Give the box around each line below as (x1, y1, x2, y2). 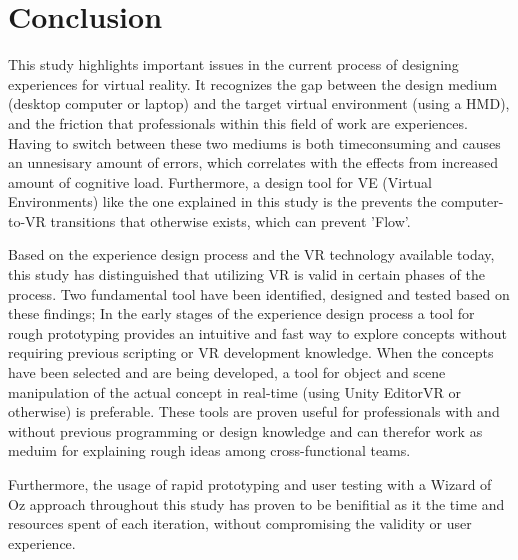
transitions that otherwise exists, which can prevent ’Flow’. (50, 210, 411, 231)
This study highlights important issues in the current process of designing (8, 54, 459, 75)
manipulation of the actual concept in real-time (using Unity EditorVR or (8, 381, 461, 402)
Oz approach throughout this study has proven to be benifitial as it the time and (8, 493, 505, 514)
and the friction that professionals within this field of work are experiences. (8, 112, 468, 133)
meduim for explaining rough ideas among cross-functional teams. (8, 440, 411, 461)
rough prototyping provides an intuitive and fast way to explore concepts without (8, 322, 507, 343)
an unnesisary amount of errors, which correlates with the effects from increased (8, 152, 498, 173)
